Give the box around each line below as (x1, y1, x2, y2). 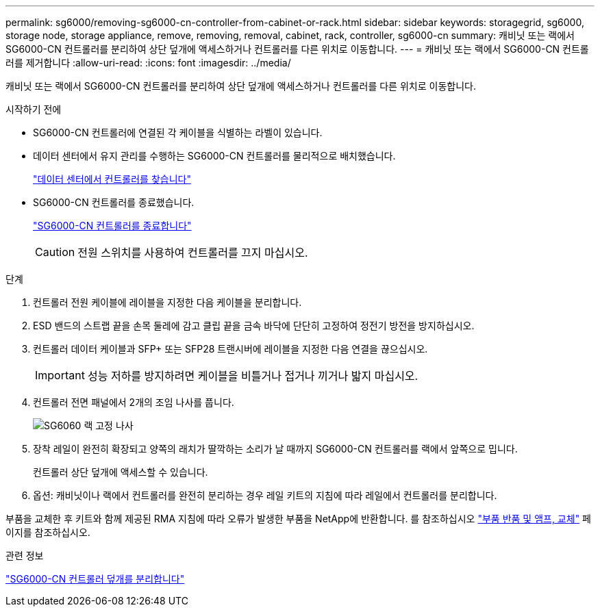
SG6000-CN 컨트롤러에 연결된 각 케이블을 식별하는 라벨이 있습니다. (33, 127, 323, 138)
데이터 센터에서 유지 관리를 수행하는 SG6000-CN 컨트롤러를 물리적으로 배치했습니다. (33, 150, 396, 162)
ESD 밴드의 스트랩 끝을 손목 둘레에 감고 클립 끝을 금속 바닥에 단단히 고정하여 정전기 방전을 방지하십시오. (33, 320, 475, 331)
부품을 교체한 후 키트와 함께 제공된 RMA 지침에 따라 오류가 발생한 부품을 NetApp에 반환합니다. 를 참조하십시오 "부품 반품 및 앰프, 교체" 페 (5, 513, 591, 524)
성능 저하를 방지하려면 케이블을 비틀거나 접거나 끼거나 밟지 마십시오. (87, 369, 418, 383)
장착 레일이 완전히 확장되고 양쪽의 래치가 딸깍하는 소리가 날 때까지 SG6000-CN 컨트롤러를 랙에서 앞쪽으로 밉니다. (33, 443, 518, 455)
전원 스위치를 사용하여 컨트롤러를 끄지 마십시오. (77, 246, 308, 259)
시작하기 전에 (5, 103, 62, 115)
